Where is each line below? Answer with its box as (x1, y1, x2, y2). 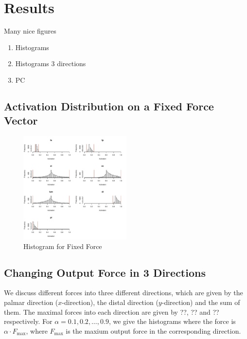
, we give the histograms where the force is (108, 316, 236, 326)
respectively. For (4, 316, 53, 326)
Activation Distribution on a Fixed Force (4, 98, 214, 113)
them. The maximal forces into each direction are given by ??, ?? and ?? (4, 306, 219, 317)
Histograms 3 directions (15, 58, 86, 69)
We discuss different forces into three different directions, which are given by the (4, 287, 243, 298)
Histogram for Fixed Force (23, 241, 102, 251)
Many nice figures (4, 26, 56, 36)
